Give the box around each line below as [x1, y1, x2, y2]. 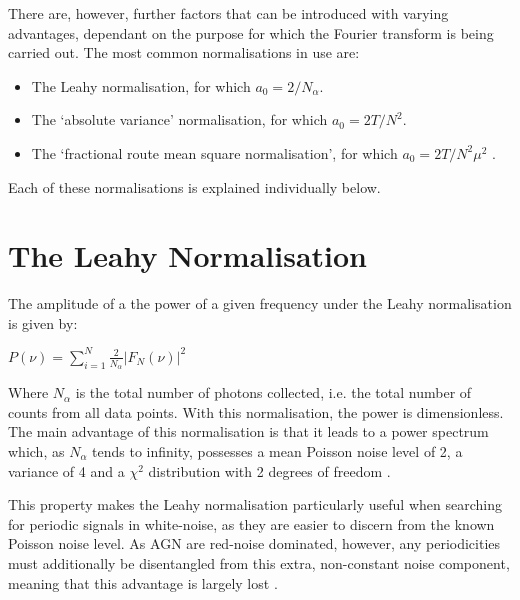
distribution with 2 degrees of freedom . [148, 460, 391, 481]
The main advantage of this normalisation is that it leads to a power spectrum [8, 421, 489, 442]
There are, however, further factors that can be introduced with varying [8, 3, 449, 23]
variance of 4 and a [8, 460, 125, 481]
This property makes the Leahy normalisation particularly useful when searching [8, 494, 502, 515]
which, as [8, 440, 65, 461]
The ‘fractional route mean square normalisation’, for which [31, 142, 398, 163]
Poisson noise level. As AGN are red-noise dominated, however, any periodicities [8, 533, 501, 554]
